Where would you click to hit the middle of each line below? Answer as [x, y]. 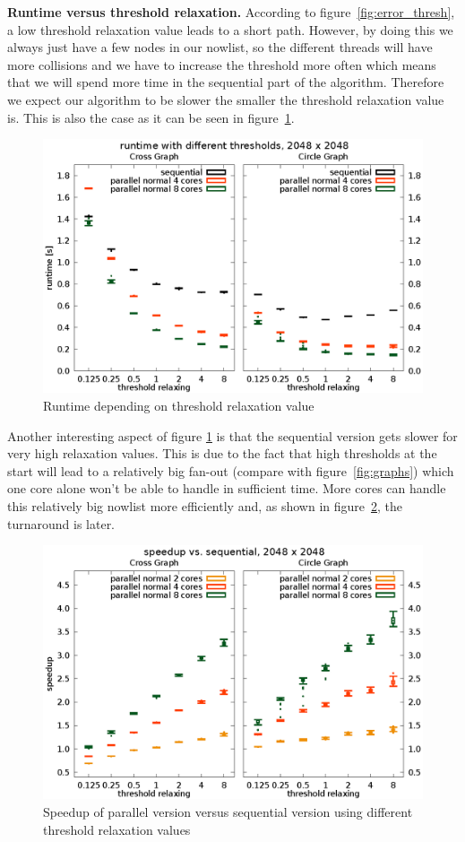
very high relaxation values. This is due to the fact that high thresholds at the [222, 453]
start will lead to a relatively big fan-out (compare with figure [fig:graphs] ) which [231, 470]
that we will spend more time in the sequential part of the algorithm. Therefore [226, 82]
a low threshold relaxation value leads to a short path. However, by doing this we [230, 29]
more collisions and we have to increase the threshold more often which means [222, 64]
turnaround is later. [61, 523]
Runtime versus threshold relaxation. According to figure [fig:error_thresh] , [231, 12]
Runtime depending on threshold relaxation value [179, 405]
